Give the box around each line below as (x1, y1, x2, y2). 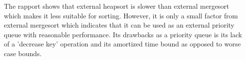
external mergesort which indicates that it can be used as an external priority (4, 20, 234, 30)
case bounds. (4, 48, 42, 58)
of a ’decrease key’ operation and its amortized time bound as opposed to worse (4, 39, 241, 49)
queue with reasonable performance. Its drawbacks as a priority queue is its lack (4, 29, 242, 39)
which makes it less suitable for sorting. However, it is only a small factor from (4, 10, 238, 20)
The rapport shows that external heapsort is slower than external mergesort (4, 1, 230, 11)
